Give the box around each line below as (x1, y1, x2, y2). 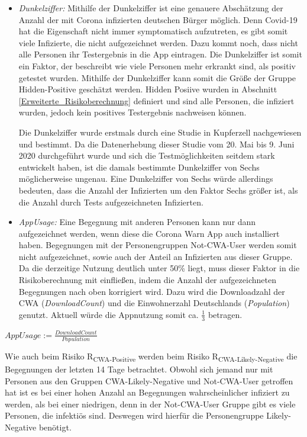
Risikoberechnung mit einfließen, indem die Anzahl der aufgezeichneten (18, 274, 276, 286)
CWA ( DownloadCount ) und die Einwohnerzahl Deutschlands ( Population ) (18, 297, 290, 309)
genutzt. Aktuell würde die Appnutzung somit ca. (18, 308, 199, 320)
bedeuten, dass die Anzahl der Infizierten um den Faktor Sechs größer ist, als (18, 184, 298, 196)
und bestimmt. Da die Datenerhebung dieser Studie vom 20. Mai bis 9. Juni (18, 137, 295, 150)
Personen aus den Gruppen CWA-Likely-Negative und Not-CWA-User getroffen (5, 374, 293, 387)
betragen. (208, 308, 243, 320)
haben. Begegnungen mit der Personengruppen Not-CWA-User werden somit (18, 239, 297, 251)
